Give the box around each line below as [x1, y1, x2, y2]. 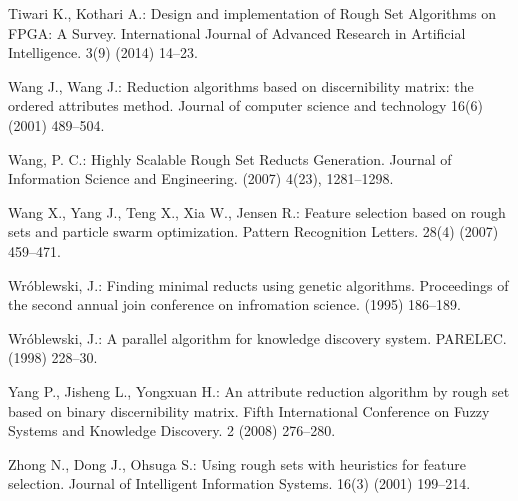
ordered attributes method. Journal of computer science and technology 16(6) [8, 95, 484, 116]
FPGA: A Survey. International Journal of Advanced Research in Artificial [8, 22, 466, 43]
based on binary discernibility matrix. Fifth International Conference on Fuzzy [8, 400, 490, 421]
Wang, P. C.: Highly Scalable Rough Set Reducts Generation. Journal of [8, 148, 452, 169]
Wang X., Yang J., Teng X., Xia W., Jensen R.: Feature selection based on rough [8, 201, 506, 222]
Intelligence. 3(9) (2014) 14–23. [8, 42, 198, 63]
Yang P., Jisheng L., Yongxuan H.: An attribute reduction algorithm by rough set [8, 380, 510, 401]
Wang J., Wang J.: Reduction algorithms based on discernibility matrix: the [8, 75, 474, 96]
